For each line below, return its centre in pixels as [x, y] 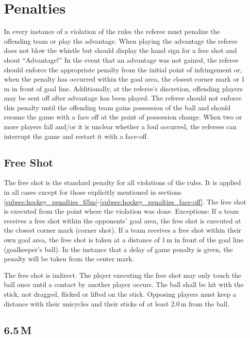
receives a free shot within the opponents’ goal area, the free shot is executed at [123, 220]
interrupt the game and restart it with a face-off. [76, 136]
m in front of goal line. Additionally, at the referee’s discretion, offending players [124, 88]
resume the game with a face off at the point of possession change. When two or [123, 117]
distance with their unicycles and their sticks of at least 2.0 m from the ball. [117, 303]
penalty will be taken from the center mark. [69, 259]
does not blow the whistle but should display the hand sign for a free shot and [120, 50]
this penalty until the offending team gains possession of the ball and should [117, 107]
